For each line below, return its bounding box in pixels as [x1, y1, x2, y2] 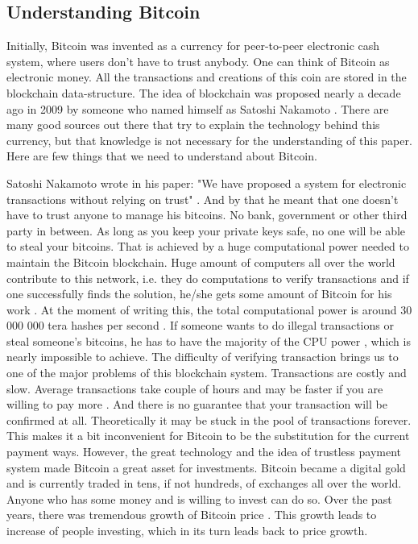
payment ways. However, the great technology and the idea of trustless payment [6, 443, 401, 460]
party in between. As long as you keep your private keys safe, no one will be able [6, 222, 406, 239]
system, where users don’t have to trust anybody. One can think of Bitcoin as [6, 52, 390, 69]
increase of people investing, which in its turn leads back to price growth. [6, 522, 368, 539]
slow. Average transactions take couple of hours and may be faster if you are [6, 380, 383, 397]
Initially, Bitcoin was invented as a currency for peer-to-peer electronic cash [6, 37, 380, 54]
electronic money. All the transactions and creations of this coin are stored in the [6, 69, 407, 85]
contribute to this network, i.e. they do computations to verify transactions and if [6, 269, 409, 286]
